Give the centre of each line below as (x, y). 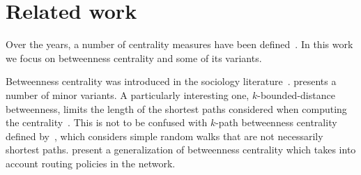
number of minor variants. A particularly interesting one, (128, 94)
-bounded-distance (296, 94)
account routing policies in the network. (91, 163)
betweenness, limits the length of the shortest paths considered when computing (176, 108)
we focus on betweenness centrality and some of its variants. (134, 58)
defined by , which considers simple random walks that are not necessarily (164, 136)
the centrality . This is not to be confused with (107, 122)
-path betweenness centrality (276, 122)
